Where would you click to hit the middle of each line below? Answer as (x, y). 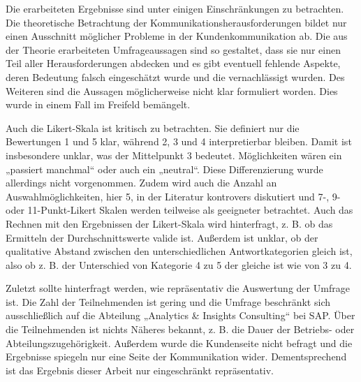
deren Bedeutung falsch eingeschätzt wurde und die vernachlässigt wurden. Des (175, 76)
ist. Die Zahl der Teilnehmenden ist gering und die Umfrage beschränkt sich (168, 301)
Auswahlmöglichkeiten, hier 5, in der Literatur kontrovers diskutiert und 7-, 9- (173, 196)
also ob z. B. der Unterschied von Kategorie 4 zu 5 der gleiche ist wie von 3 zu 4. (179, 264)
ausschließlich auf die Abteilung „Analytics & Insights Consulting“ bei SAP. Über (180, 315)
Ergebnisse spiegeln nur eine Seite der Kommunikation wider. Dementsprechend (176, 357)
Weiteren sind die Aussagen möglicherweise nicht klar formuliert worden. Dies (172, 90)
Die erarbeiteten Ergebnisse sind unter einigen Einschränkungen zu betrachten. (175, 8)
